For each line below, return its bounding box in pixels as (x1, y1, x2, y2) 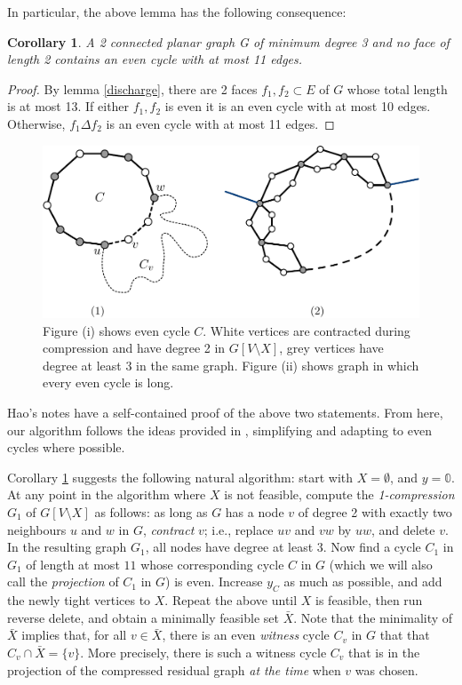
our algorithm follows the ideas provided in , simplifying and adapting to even (7, 420, 432, 439)
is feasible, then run (315, 591, 423, 609)
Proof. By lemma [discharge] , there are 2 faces (7, 79, 258, 98)
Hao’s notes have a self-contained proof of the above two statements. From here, (7, 403, 443, 422)
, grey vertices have (279, 339, 384, 357)
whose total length (346, 79, 448, 98)
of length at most (26, 554, 120, 573)
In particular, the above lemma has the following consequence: (7, 3, 346, 20)
